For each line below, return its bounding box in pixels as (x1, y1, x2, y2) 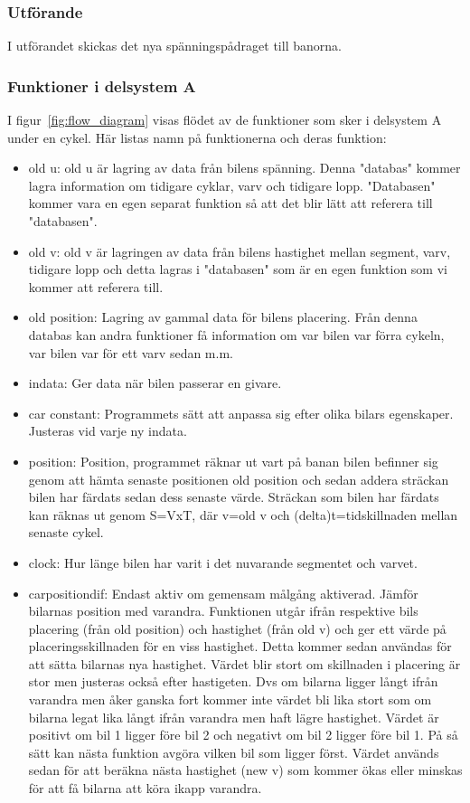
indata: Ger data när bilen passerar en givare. (28, 373, 282, 392)
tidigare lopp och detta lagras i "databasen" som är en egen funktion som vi (28, 260, 447, 279)
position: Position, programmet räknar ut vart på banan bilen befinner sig (28, 451, 438, 470)
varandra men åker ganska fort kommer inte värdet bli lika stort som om (28, 690, 432, 709)
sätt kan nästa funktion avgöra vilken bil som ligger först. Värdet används (28, 742, 439, 761)
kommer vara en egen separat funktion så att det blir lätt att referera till (28, 194, 433, 213)
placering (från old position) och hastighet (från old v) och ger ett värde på (28, 619, 446, 638)
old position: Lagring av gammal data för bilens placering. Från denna (28, 307, 418, 326)
